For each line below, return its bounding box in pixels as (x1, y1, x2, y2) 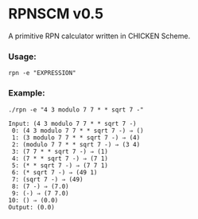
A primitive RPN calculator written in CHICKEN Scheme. (8, 31, 191, 41)
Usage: (8, 51, 37, 62)
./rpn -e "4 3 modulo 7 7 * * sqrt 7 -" (8, 105, 145, 114)
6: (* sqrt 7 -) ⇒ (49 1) (11, 168, 98, 176)
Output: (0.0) (8, 203, 56, 211)
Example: (8, 88, 45, 99)
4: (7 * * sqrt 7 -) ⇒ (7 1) (11, 154, 109, 162)
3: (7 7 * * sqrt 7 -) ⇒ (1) (11, 147, 109, 155)
